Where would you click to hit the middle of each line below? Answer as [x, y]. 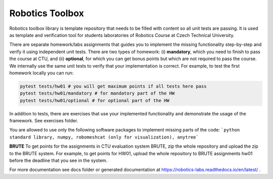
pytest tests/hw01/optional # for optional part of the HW [95, 100]
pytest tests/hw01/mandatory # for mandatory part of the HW [97, 93]
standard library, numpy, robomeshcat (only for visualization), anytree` [104, 137]
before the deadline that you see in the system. [58, 160]
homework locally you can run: [41, 73]
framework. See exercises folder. [44, 121]
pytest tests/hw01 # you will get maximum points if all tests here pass [113, 86]
